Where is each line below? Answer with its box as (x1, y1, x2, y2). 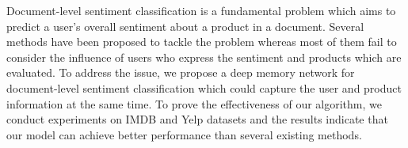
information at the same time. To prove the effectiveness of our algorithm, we (6, 95, 382, 112)
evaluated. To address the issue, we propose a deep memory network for (6, 64, 355, 81)
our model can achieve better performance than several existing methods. (6, 126, 362, 142)
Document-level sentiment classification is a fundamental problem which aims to (6, 2, 396, 18)
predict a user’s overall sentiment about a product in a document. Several (6, 17, 364, 34)
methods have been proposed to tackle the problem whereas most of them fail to (6, 33, 397, 50)
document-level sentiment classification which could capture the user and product (6, 79, 402, 96)
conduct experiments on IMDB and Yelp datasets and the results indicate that (6, 111, 388, 127)
